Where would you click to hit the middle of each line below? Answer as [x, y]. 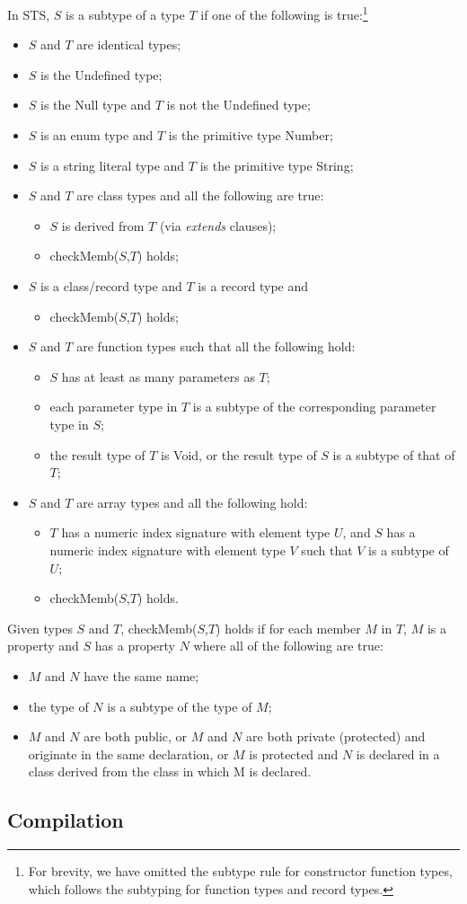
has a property [135, 646]
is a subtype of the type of [180, 706]
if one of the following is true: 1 [284, 13]
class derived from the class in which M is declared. [170, 771]
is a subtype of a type [125, 14]
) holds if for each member [288, 628]
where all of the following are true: [288, 646]
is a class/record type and [111, 286]
